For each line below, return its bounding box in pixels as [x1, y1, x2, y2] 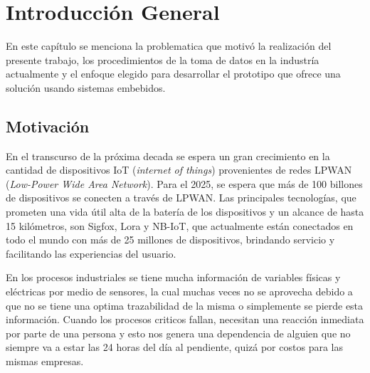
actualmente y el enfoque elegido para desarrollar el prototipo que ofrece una [6, 66, 341, 81]
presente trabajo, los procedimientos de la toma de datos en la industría [6, 52, 319, 67]
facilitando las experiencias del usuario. [6, 246, 176, 261]
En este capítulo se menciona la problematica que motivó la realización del [6, 38, 332, 53]
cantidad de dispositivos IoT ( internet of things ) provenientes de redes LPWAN [6, 162, 352, 177]
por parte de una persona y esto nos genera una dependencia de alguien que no [6, 325, 351, 340]
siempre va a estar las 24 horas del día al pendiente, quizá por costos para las [6, 340, 343, 354]
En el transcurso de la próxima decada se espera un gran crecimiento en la [6, 148, 330, 163]
